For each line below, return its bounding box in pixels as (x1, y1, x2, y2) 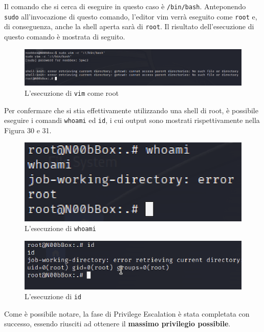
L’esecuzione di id (25, 291, 82, 302)
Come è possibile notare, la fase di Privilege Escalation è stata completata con (4, 308, 250, 319)
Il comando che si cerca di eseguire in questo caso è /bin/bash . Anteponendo (4, 1, 246, 11)
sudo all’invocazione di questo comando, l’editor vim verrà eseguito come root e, (4, 11, 257, 22)
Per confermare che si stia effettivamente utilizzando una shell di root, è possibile (4, 105, 258, 115)
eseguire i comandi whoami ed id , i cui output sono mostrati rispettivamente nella (4, 115, 260, 126)
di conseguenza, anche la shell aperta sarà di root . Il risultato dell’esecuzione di (4, 21, 254, 32)
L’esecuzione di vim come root (25, 87, 119, 98)
